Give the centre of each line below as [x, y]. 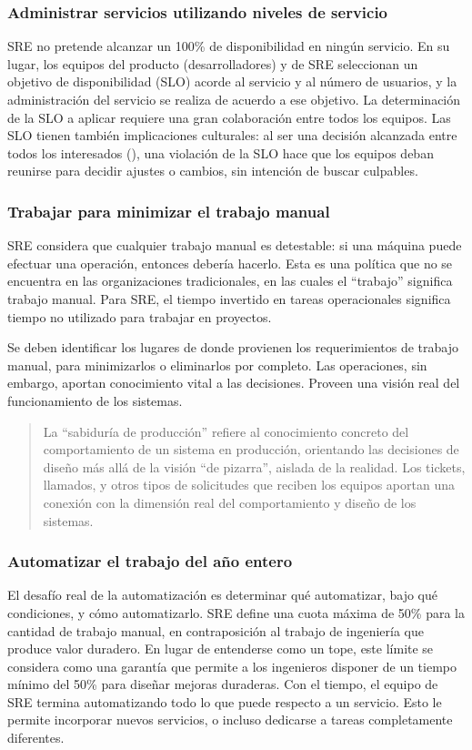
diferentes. [36, 738]
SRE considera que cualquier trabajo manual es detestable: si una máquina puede [235, 245]
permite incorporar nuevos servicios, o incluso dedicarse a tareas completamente [230, 720]
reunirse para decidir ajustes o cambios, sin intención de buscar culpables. [213, 171]
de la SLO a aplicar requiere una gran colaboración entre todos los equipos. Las [229, 117]
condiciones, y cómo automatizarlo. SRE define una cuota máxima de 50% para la [236, 612]
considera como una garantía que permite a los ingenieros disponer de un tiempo [232, 666]
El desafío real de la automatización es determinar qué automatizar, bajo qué [223, 595]
